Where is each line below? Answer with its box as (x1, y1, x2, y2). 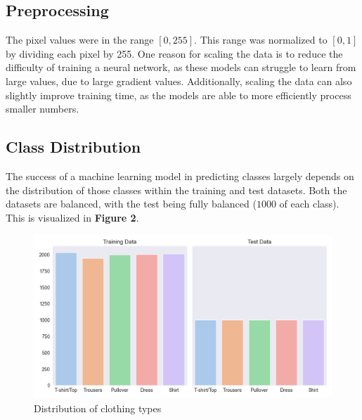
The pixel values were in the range (6, 32, 154, 47)
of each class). (279, 196, 340, 211)
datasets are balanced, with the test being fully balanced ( (6, 196, 257, 211)
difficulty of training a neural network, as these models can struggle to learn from (6, 60, 356, 75)
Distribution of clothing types (34, 401, 162, 416)
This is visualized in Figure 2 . (6, 210, 139, 224)
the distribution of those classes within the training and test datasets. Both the (6, 182, 347, 197)
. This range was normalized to (194, 32, 328, 47)
